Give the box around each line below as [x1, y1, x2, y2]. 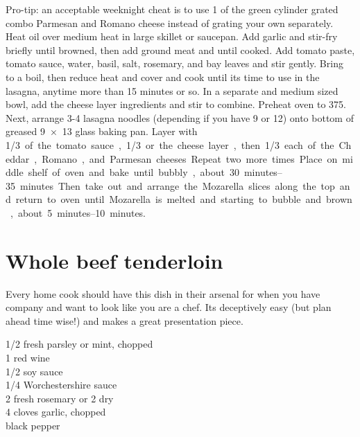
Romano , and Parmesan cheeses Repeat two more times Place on [42, 151, 338, 166]
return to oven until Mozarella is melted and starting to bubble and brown [15, 192, 352, 206]
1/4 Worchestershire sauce [6, 377, 117, 392]
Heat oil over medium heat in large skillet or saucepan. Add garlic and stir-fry [6, 29, 338, 44]
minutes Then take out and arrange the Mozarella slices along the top [19, 178, 335, 193]
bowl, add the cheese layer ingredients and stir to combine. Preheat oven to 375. [6, 97, 346, 112]
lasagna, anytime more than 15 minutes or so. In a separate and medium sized [6, 83, 338, 98]
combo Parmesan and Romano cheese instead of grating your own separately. [6, 15, 334, 30]
